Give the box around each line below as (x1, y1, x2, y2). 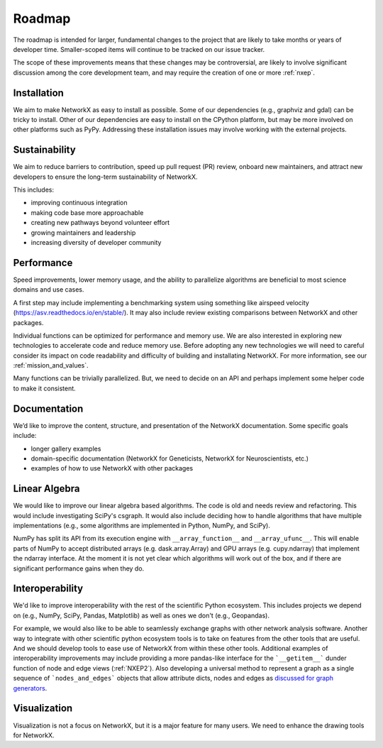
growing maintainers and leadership (30, 228, 136, 237)
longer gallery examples (30, 444, 101, 453)
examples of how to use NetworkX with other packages (30, 464, 194, 473)
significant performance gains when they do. (13, 564, 145, 573)
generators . (13, 683, 48, 692)
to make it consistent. (13, 384, 76, 392)
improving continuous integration (30, 199, 128, 207)
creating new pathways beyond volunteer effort (30, 219, 170, 227)
